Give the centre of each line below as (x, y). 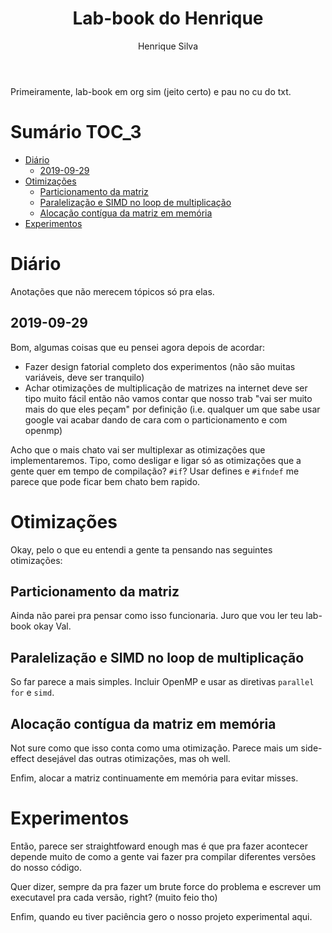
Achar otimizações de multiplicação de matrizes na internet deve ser (166, 388)
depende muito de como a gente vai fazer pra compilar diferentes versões (163, 856)
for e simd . (32, 693)
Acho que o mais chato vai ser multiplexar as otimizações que (138, 449)
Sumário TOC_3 (76, 132)
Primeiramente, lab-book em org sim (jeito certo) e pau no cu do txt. (151, 91)
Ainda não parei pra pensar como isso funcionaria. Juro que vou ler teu (157, 616)
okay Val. (52, 626)
